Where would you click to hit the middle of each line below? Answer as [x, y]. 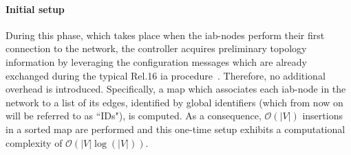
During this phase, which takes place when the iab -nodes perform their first [165, 35]
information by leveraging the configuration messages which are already [156, 61]
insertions [322, 116]
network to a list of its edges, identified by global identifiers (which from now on [174, 102]
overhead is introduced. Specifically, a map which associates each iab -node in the [176, 89]
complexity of [34, 142]
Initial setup [35, 9]
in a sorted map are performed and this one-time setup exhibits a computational [175, 129]
